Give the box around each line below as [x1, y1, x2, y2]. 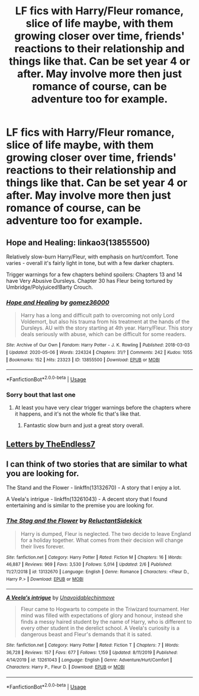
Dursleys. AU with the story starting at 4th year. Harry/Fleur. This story [20, 324, 193, 331]
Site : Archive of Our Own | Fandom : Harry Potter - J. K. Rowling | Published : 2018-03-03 [6, 342, 190, 348]
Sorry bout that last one [6, 390, 76, 398]
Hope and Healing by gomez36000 [6, 298, 110, 307]
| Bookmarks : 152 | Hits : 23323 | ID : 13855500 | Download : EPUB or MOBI [6, 357, 160, 363]
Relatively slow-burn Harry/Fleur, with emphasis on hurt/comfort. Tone [6, 253, 179, 260]
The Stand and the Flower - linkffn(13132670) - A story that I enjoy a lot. [6, 484, 181, 491]
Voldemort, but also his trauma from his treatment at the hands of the [20, 318, 190, 325]
